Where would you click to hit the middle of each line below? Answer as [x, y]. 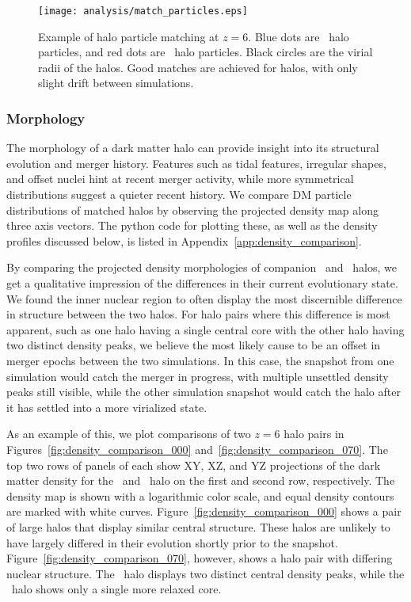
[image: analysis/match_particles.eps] [143, 11]
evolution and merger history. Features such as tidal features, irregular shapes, [196, 163]
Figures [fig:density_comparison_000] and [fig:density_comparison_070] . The [197, 449]
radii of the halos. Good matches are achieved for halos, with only [198, 67]
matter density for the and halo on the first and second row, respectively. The [201, 480]
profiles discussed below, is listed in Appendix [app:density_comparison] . [184, 240]
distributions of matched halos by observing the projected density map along [192, 210]
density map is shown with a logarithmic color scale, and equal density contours [200, 495]
